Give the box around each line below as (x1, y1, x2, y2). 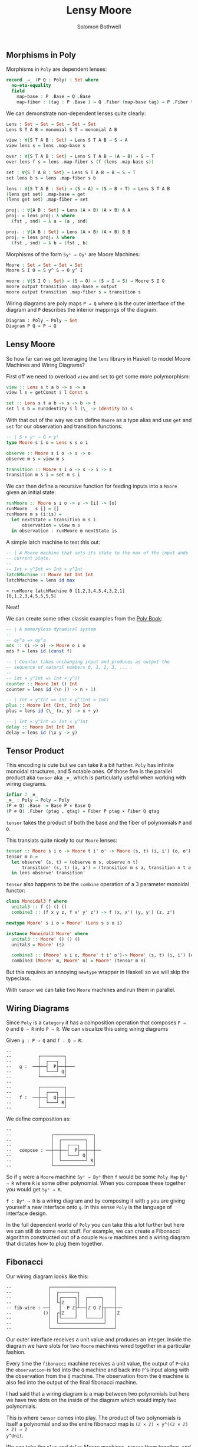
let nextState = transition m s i (11, 517, 96, 522)
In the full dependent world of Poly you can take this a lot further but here (6, 1221, 184, 1229)
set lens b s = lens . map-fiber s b (6, 175, 96, 181)
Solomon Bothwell (77, 23, 121, 30)
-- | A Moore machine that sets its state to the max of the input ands (6, 550, 189, 556)
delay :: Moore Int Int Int (6, 724, 75, 730)
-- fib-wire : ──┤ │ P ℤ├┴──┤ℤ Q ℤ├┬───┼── (6, 1305, 123, 1311)
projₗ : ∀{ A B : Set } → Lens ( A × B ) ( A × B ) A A (6, 207, 131, 213)
